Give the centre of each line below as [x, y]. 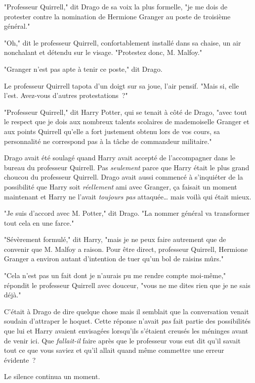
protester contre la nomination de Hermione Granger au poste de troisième [117, 16]
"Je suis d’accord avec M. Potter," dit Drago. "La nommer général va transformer [127, 213]
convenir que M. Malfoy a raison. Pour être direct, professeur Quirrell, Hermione [126, 249]
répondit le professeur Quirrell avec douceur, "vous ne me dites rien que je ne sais [127, 285]
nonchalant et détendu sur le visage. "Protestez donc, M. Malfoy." [103, 52]
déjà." [13, 295]
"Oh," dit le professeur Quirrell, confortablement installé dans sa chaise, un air [123, 42]
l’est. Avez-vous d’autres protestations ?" [66, 95]
